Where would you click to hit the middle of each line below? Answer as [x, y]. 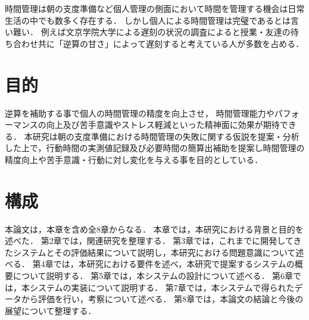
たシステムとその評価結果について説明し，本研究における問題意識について [150, 252]
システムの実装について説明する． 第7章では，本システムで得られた [162, 287]
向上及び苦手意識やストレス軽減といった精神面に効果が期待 [163, 125]
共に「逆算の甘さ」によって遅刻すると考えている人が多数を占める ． [171, 43]
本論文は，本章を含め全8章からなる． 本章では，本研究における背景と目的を [154, 229]
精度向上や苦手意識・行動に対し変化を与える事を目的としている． [134, 159]
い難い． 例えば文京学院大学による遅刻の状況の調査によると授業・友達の [148, 32]
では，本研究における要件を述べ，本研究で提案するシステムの [174, 264]
